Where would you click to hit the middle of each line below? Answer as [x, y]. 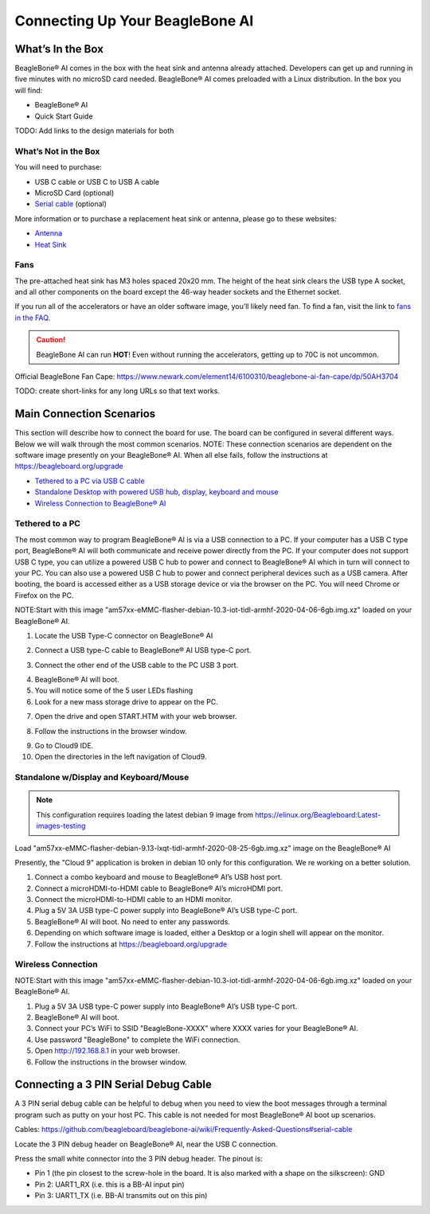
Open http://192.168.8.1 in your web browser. [107, 1051]
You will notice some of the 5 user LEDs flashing [114, 691]
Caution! [51, 340]
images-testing [61, 826]
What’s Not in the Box [57, 151]
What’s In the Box [59, 49]
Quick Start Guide [64, 116]
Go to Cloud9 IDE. [64, 746]
